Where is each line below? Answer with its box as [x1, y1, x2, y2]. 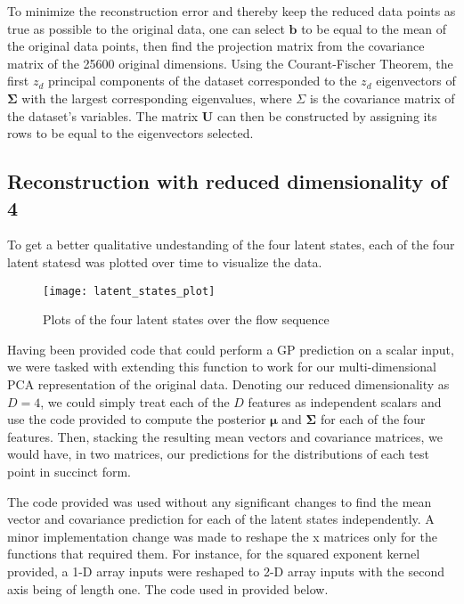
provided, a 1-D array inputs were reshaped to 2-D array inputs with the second [7, 561, 444, 580]
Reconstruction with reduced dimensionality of [7, 167, 448, 195]
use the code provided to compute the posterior [7, 410, 266, 429]
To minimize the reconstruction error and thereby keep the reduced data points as [7, 2, 456, 20]
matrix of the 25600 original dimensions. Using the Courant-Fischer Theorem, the [7, 53, 453, 72]
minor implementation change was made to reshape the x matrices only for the [7, 526, 437, 545]
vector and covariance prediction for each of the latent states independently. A [7, 510, 435, 528]
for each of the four [320, 410, 426, 429]
